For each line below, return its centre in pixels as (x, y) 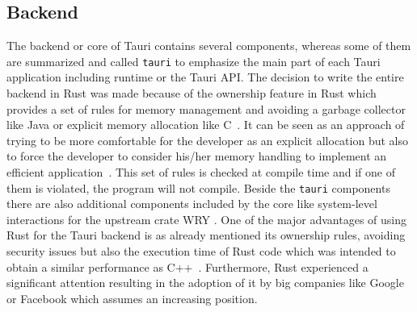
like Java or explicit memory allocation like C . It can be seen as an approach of (206, 125)
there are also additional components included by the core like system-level (192, 204)
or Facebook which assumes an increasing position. (132, 298)
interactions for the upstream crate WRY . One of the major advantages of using (206, 219)
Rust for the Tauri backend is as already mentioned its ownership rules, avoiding (206, 235)
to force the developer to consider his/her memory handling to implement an (197, 156)
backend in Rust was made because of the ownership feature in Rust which (192, 93)
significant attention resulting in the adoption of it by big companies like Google (205, 283)
